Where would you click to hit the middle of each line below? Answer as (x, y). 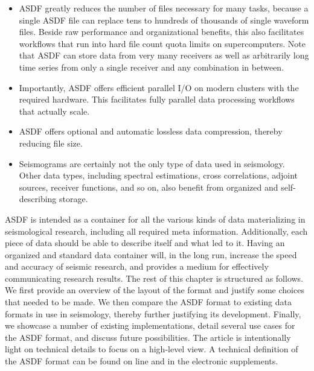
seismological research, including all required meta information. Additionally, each (156, 231)
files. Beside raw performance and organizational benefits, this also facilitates (162, 32)
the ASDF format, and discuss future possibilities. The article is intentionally (148, 337)
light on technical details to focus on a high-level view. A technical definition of (152, 349)
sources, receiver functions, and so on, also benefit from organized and (149, 187)
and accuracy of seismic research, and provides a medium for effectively (137, 266)
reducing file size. (51, 143)
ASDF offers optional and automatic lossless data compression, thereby (151, 131)
